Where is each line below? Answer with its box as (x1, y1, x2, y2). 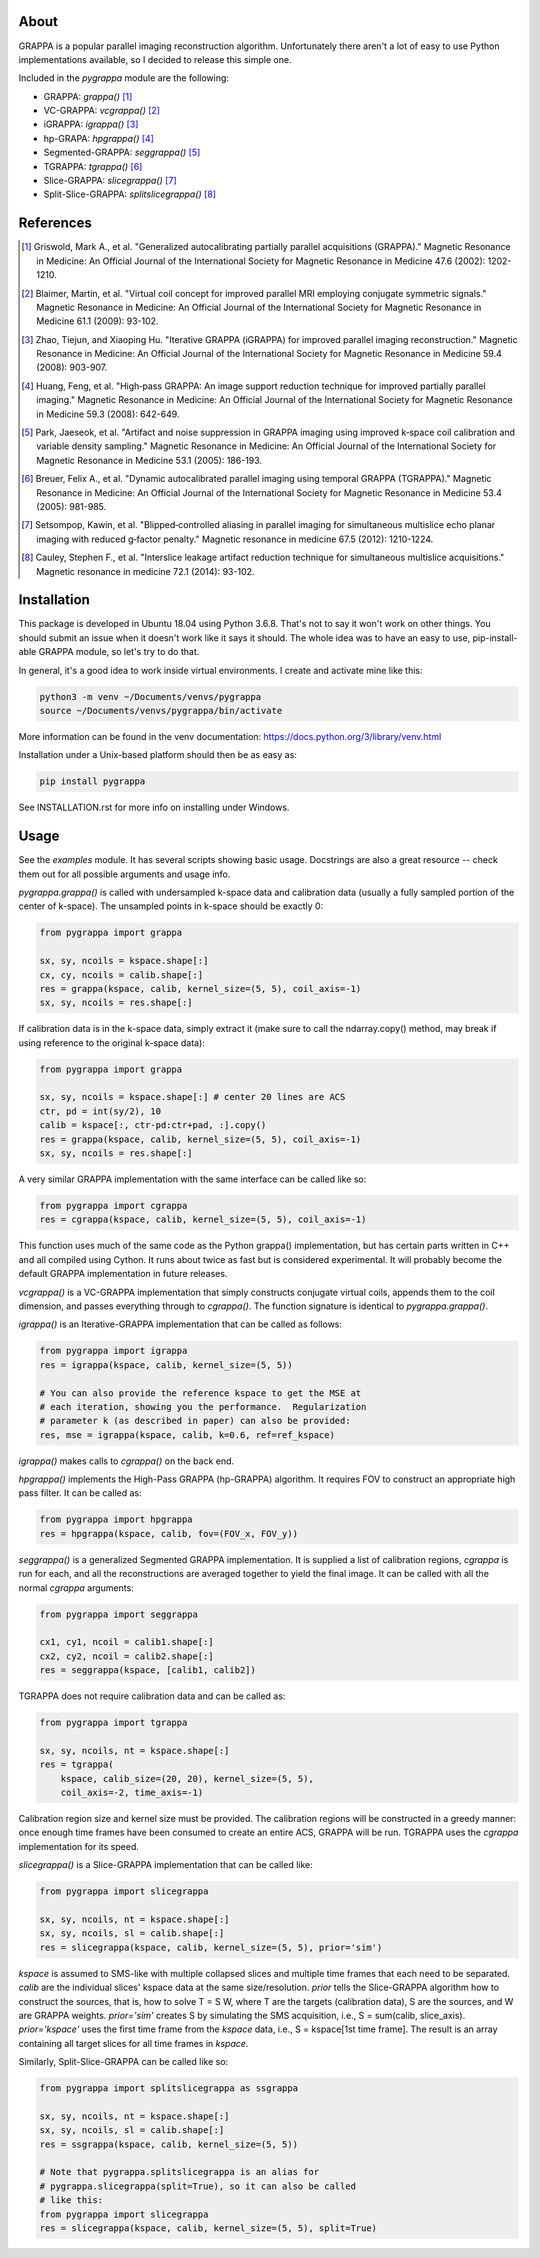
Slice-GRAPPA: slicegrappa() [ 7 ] (43, 175, 177, 187)
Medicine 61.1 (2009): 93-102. (36, 315, 159, 327)
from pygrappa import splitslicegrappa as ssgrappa (39, 2083, 299, 2094)
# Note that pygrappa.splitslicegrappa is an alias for (39, 2166, 320, 2178)
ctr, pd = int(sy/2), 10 (39, 1105, 162, 1117)
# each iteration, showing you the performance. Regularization (39, 1401, 367, 1412)
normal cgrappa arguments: (18, 1581, 134, 1594)
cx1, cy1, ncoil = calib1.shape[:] (39, 1636, 214, 1648)
